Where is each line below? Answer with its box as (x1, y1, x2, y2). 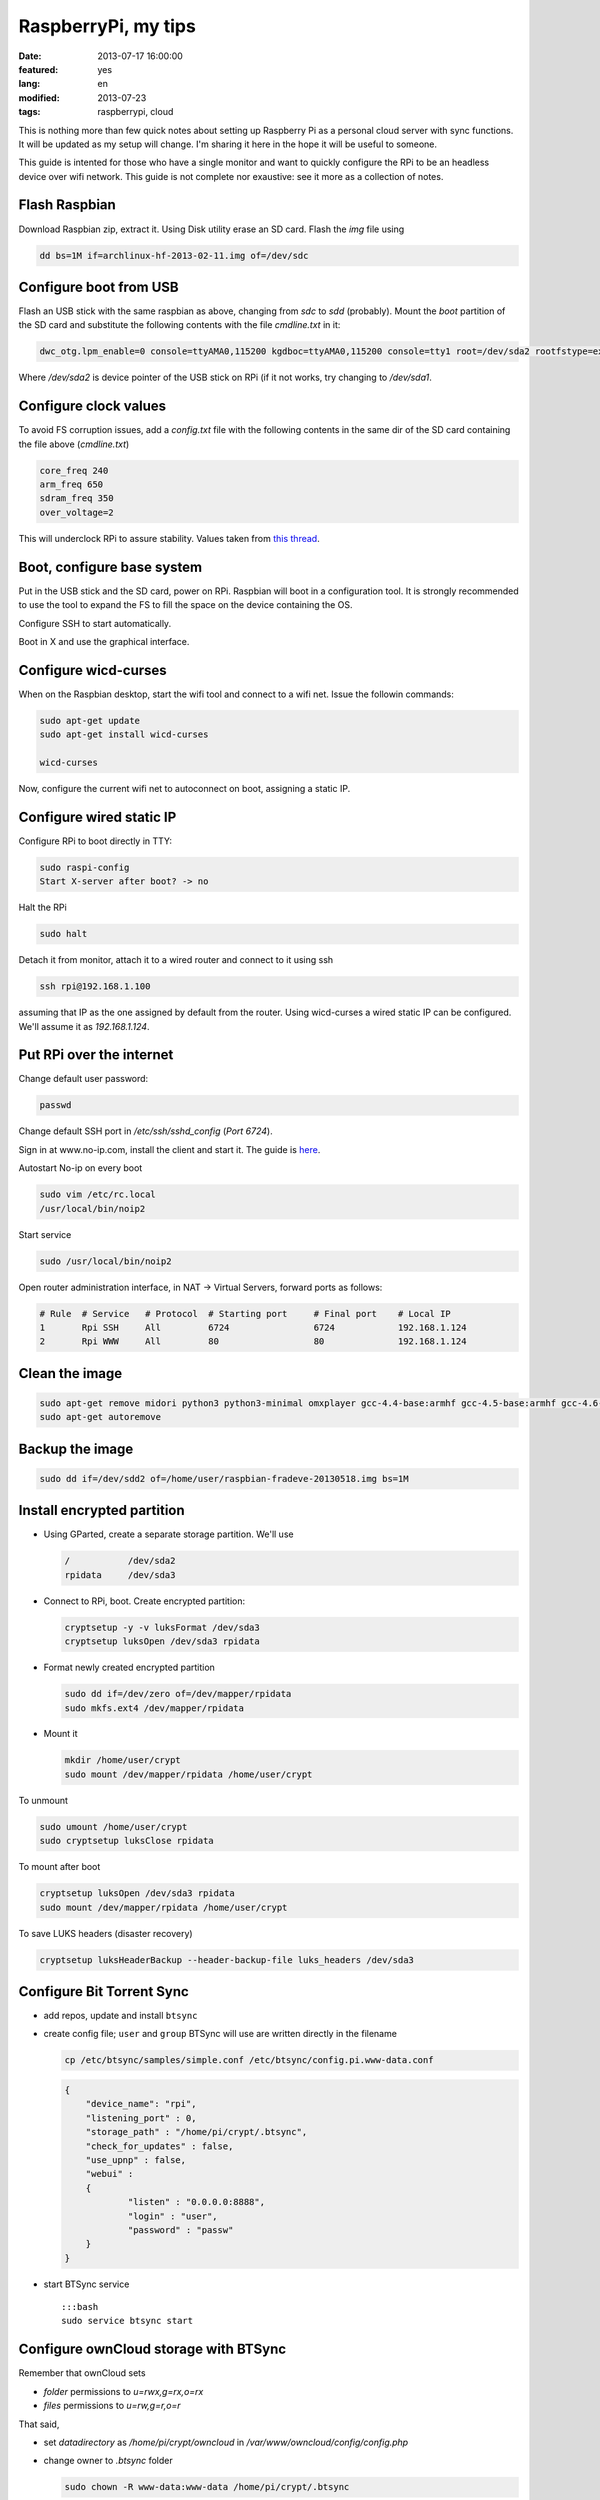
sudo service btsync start (61, 2315, 194, 2327)
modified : (18, 91, 60, 104)
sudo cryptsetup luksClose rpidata (39, 1835, 214, 1847)
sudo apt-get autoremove (39, 1411, 162, 1423)
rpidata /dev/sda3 (64, 1569, 176, 1580)
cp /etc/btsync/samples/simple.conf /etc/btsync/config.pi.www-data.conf (64, 2055, 434, 2066)
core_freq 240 (39, 465, 109, 476)
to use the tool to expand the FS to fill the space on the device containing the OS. (18, 599, 353, 611)
